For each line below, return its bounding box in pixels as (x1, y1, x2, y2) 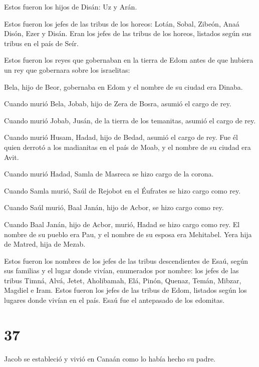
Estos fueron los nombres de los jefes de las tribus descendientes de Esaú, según (4, 255, 248, 266)
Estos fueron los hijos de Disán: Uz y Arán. (4, 2, 137, 12)
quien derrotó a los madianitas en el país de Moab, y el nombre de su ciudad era (4, 141, 251, 152)
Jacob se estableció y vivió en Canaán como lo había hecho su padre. (4, 353, 215, 363)
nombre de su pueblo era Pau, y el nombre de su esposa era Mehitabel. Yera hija (4, 229, 252, 239)
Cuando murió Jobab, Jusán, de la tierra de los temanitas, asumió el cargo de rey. (4, 115, 256, 125)
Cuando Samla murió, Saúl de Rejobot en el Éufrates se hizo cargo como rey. (4, 185, 241, 196)
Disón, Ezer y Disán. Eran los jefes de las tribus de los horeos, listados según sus (4, 28, 251, 39)
